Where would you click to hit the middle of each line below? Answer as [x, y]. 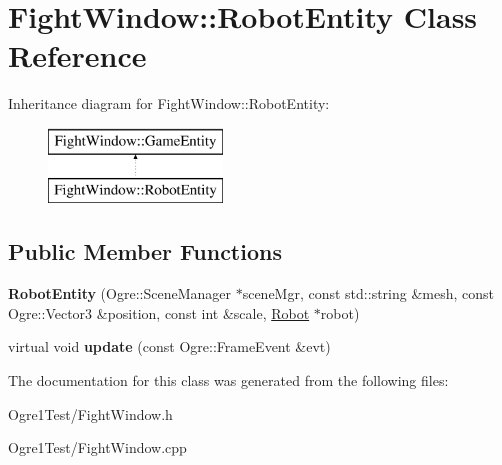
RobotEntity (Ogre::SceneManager [119, 293]
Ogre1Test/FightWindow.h [90, 413]
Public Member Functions [145, 251]
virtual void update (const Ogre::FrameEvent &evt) [169, 346]
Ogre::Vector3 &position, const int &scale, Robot [159, 312]
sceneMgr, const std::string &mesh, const [368, 293]
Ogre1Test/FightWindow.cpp [97, 447]
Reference [77, 55]
